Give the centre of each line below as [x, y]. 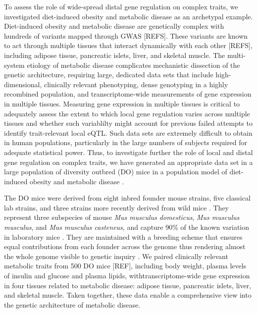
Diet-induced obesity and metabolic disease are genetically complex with [114, 26]
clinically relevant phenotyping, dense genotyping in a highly [136, 84]
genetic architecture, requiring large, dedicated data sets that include [109, 75]
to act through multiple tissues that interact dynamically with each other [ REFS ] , [128, 45]
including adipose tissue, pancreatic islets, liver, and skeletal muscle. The [115, 55]
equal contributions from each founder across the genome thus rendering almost [125, 246]
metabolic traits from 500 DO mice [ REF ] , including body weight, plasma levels [125, 266]
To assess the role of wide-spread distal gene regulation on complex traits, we [121, 6]
